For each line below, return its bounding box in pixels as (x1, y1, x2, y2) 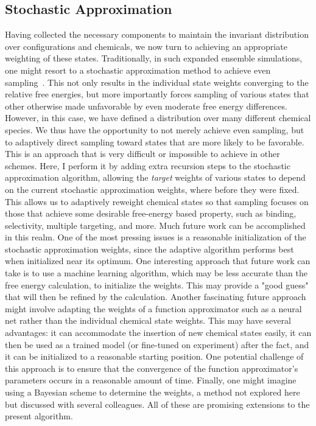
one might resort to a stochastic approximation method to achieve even (5, 63, 271, 76)
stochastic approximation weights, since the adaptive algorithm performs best (5, 242, 294, 255)
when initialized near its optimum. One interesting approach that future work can (5, 254, 311, 267)
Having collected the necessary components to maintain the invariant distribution (5, 28, 309, 41)
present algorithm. (5, 410, 73, 422)
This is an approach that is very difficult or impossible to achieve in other (5, 147, 280, 160)
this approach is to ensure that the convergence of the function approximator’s (5, 361, 298, 374)
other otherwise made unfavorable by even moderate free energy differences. (5, 99, 287, 112)
